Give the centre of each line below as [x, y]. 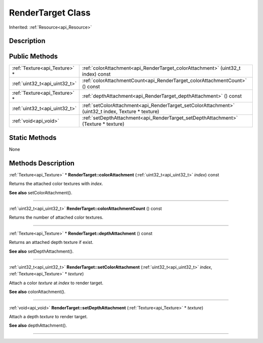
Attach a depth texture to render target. [48, 316]
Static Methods [33, 138]
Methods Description [42, 163]
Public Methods [33, 57]
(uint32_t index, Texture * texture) [121, 112]
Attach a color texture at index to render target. [56, 283]
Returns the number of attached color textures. [56, 217]
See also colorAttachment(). [37, 292]
